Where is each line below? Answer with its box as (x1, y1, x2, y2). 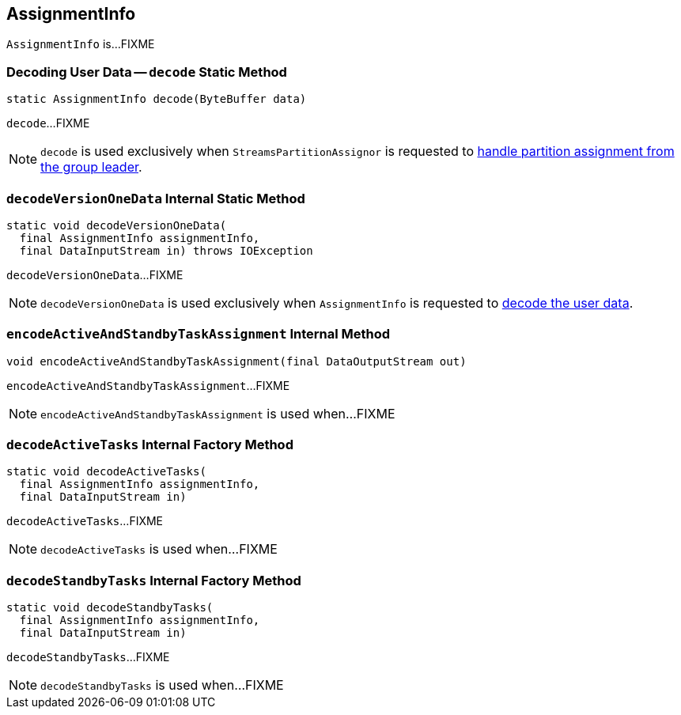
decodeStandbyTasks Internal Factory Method (6, 572, 301, 588)
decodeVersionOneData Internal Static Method (6, 190, 305, 206)
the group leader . (40, 159, 142, 176)
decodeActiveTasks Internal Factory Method (6, 437, 293, 453)
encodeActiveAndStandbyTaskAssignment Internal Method (6, 326, 391, 342)
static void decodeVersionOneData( (6, 218, 227, 232)
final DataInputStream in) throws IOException (19, 244, 313, 257)
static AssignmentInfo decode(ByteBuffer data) (6, 93, 307, 106)
